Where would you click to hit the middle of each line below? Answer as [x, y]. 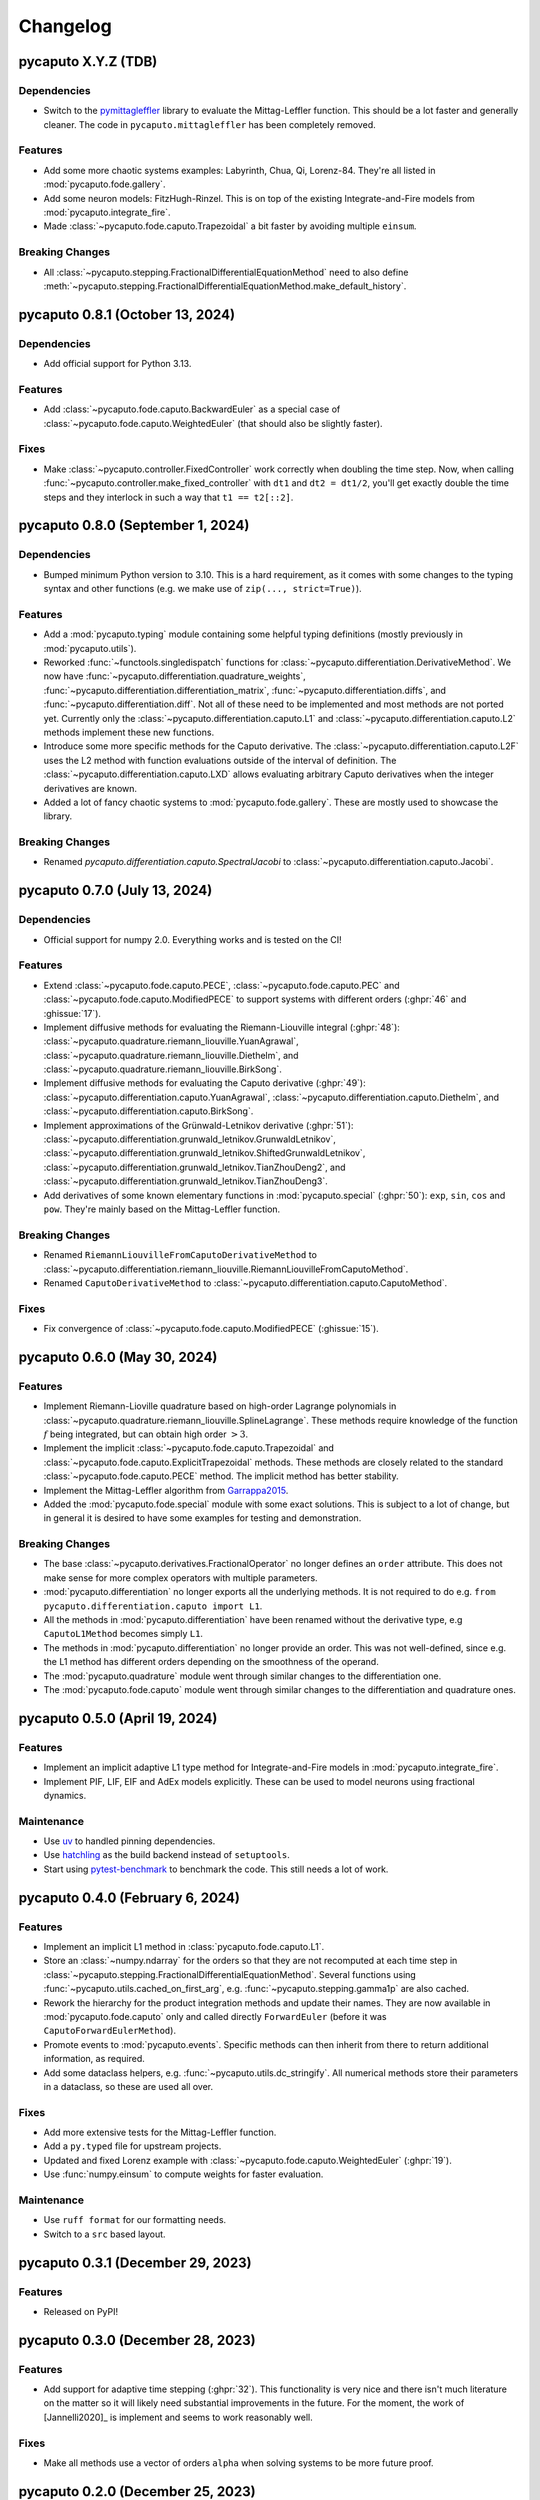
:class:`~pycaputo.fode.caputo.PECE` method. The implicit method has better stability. [221, 1476]
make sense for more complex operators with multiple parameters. [181, 1577]
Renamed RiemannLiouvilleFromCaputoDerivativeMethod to [180, 1255]
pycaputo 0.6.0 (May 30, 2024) [118, 1356]
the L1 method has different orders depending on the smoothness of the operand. [211, 1662]
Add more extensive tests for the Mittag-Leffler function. [160, 2132]
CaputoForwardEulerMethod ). [110, 2031]
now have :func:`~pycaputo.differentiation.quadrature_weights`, [174, 676]
